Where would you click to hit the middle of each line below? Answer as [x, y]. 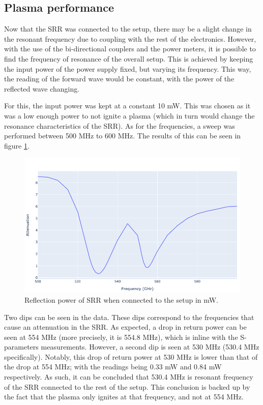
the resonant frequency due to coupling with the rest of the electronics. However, [130, 38]
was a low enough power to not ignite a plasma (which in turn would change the [129, 115]
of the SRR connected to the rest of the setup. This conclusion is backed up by [127, 386]
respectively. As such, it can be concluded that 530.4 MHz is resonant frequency [129, 377]
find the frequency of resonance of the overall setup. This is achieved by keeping [129, 58]
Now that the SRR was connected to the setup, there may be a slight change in [128, 29]
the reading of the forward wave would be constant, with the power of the [119, 79]
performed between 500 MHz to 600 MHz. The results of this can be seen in [123, 136]
